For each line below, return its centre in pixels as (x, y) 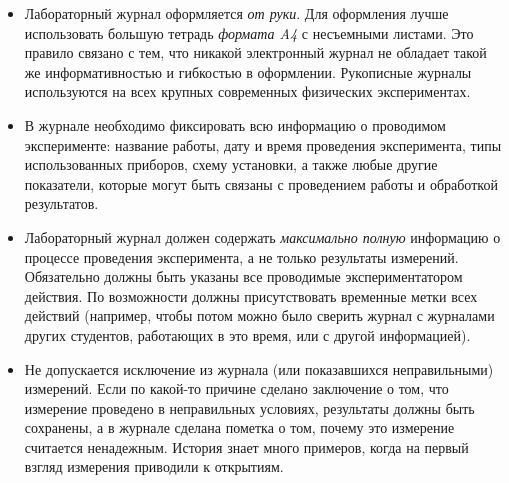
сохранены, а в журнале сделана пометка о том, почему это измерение (239, 427)
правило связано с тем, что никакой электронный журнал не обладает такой (255, 52)
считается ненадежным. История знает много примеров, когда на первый (246, 446)
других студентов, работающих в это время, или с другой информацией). (247, 334)
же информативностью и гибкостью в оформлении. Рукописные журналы (248, 71)
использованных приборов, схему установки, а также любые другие (231, 164)
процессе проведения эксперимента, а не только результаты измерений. (241, 256)
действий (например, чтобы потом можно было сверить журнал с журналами (259, 315)
